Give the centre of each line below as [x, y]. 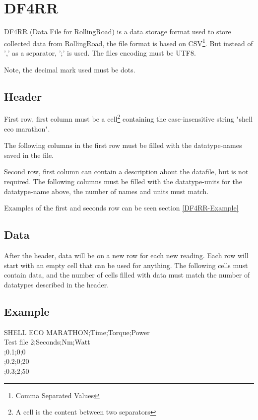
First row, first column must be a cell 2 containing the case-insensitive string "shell [128, 118]
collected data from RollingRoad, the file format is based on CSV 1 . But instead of [129, 42]
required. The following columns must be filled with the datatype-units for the [123, 181]
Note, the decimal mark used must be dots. [70, 69]
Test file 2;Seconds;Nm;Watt [47, 342]
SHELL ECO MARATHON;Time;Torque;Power [77, 332]
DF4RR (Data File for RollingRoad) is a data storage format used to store [118, 32]
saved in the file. [29, 155]
